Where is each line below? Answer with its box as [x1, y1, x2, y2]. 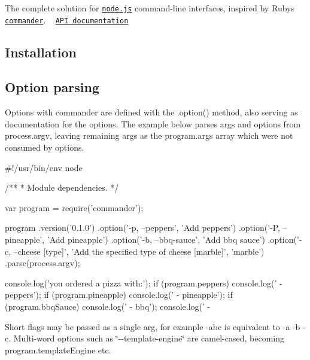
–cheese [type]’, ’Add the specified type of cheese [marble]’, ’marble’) [13, 245, 265, 257]
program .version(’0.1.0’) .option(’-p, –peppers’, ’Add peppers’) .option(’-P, [5, 221, 281, 234]
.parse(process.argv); [5, 257, 80, 269]
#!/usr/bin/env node [5, 161, 83, 173]
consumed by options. [5, 141, 84, 154]
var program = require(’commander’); [5, 201, 144, 213]
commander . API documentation [5, 13, 129, 26]
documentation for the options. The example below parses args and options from [5, 117, 301, 130]
